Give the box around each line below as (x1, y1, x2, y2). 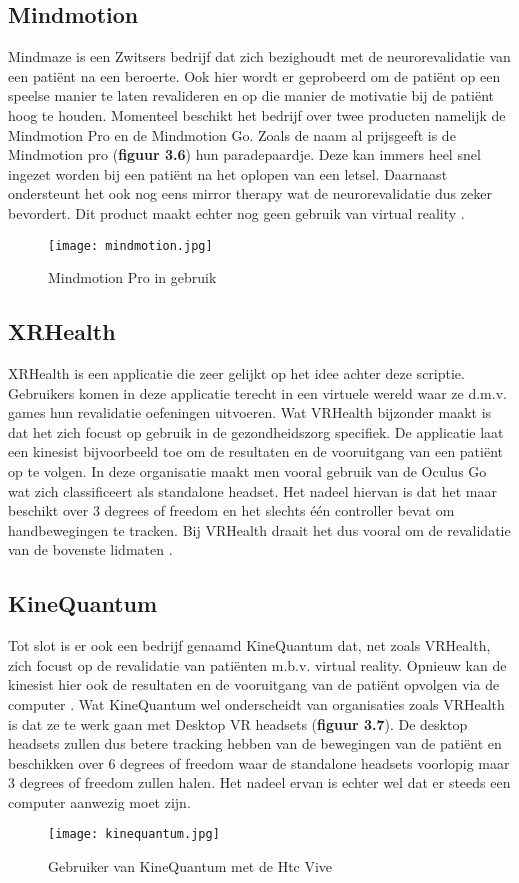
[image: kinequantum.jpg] (48, 827, 220, 842)
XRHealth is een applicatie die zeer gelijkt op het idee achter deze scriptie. (8, 363, 465, 383)
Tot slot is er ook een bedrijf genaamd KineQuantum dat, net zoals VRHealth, (8, 635, 491, 656)
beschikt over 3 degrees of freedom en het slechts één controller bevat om (8, 500, 455, 521)
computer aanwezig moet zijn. (8, 791, 191, 812)
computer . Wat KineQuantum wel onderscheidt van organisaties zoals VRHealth (8, 693, 505, 714)
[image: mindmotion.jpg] (48, 238, 213, 253)
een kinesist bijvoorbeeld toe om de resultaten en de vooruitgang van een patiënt (8, 441, 504, 462)
